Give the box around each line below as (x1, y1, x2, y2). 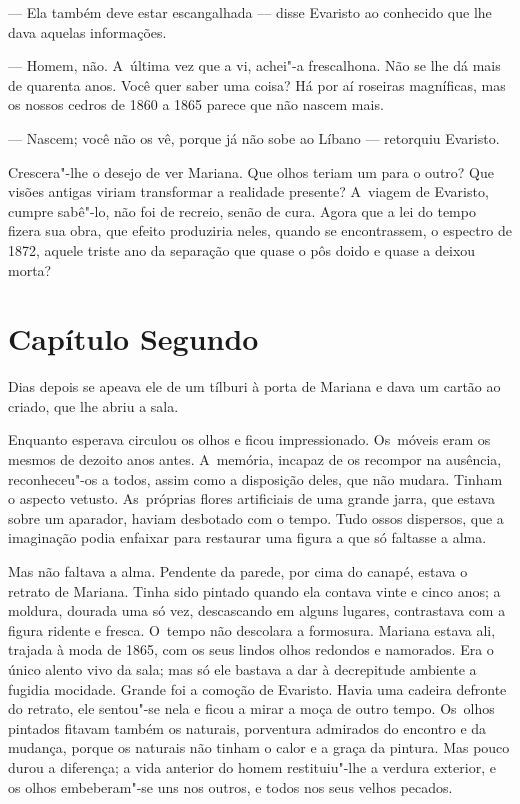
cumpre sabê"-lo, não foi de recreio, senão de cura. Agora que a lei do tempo (8, 200, 476, 221)
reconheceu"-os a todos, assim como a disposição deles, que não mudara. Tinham (8, 468, 503, 489)
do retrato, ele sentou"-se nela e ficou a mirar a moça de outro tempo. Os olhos (8, 698, 495, 719)
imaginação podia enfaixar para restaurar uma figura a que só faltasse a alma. (8, 527, 487, 548)
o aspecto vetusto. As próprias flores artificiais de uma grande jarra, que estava (8, 488, 495, 509)
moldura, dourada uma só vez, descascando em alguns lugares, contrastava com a (8, 600, 506, 621)
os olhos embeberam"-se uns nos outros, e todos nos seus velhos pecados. (8, 776, 453, 797)
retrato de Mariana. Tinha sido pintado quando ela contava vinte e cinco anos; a (8, 580, 501, 601)
